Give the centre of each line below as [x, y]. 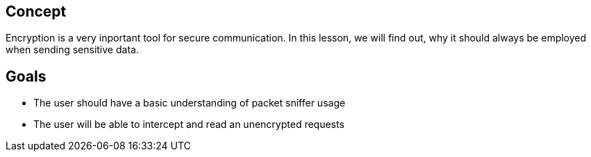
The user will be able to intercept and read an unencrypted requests [189, 124]
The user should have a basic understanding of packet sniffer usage [190, 103]
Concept [36, 11]
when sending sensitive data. [72, 50]
